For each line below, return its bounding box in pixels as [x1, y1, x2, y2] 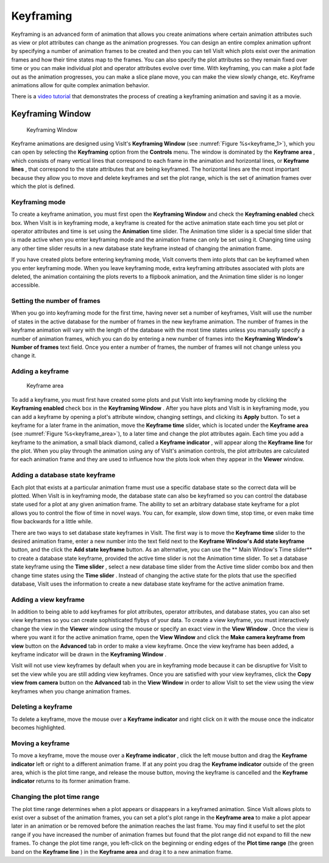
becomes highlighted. [11, 724, 66, 731]
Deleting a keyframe [11, 703, 73, 711]
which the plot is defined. [11, 183, 76, 190]
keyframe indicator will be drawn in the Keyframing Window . [11, 651, 167, 658]
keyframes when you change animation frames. [11, 687, 131, 695]
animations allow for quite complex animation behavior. [11, 81, 149, 88]
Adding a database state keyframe [11, 471, 116, 479]
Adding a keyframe [11, 367, 69, 376]
